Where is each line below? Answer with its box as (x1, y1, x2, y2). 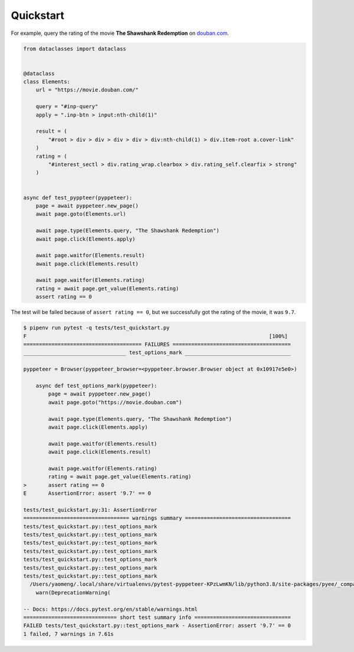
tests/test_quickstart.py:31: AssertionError (23, 506, 158, 513)
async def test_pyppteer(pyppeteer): (23, 194, 133, 201)
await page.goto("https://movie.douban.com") (48, 399, 182, 406)
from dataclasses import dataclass (23, 45, 126, 52)
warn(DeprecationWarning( (35, 589, 111, 596)
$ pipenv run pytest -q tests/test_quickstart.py (23, 325, 170, 331)
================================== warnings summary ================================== (23, 515, 291, 521)
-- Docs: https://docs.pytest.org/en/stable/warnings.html (23, 606, 198, 612)
